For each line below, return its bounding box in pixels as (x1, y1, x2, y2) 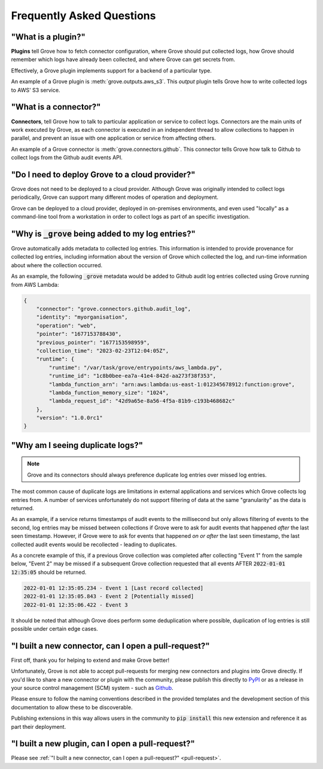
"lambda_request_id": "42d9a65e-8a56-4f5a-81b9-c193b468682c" (48, 398, 236, 404)
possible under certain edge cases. (11, 625, 98, 632)
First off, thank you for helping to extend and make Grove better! (11, 656, 170, 664)
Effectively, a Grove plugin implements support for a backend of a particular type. (11, 66, 212, 74)
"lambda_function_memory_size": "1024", (48, 389, 169, 396)
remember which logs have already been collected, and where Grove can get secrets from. (11, 56, 236, 63)
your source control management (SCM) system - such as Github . (11, 685, 173, 691)
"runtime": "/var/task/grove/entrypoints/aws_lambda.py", (48, 364, 223, 371)
